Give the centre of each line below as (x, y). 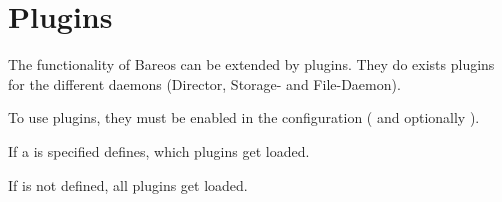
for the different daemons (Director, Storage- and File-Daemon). (204, 83)
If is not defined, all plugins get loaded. (128, 184)
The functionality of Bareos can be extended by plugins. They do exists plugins (251, 64)
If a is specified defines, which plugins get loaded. (159, 150)
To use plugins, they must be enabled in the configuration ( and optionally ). (244, 117)
